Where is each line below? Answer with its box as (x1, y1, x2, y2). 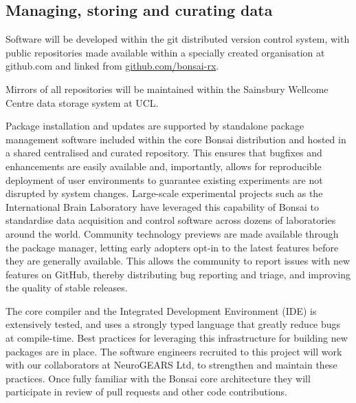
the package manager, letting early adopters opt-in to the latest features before (5, 240, 339, 254)
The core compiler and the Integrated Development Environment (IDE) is (5, 303, 317, 318)
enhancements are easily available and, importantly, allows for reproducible (5, 158, 322, 173)
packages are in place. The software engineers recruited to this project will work (5, 344, 342, 358)
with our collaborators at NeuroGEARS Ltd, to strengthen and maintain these (5, 358, 337, 372)
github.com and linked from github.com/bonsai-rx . (5, 59, 219, 73)
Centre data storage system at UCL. (5, 95, 159, 110)
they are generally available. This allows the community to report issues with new (5, 254, 351, 268)
